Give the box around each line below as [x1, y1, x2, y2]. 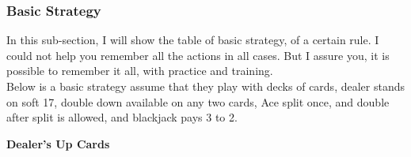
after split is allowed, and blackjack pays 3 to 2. [6, 109, 238, 125]
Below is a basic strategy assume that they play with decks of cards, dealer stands [6, 78, 405, 94]
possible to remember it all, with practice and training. [6, 62, 273, 79]
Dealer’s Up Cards [6, 135, 110, 151]
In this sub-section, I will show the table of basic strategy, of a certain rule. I [6, 32, 379, 48]
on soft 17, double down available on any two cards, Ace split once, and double [6, 93, 390, 110]
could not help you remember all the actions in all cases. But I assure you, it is [6, 47, 390, 63]
